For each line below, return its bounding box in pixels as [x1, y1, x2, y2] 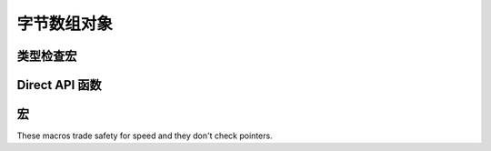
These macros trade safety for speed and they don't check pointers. [16, 130, 273, 141]
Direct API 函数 [16, 77, 102, 93]
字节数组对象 [16, 14, 114, 34]
